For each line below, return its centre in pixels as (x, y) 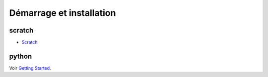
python (21, 56)
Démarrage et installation (63, 13)
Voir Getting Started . (30, 68)
